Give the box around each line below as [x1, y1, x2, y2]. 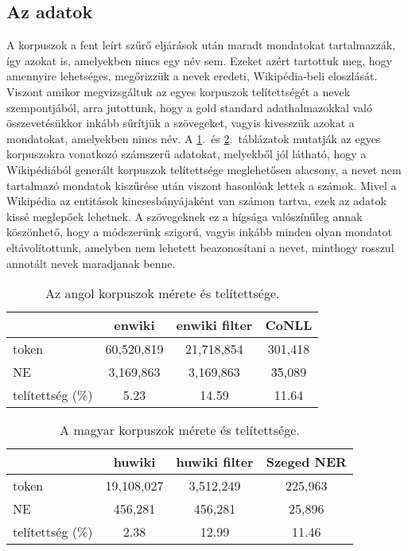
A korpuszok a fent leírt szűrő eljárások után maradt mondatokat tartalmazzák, [6, 37, 395, 53]
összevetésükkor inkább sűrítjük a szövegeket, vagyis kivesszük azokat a [6, 114, 355, 131]
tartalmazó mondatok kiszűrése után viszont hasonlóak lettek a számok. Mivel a [6, 177, 397, 193]
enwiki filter [176, 316, 253, 335]
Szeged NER [266, 452, 347, 471]
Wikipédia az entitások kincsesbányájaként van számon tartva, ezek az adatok [6, 192, 387, 209]
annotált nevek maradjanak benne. [6, 254, 176, 271]
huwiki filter [176, 452, 254, 471]
